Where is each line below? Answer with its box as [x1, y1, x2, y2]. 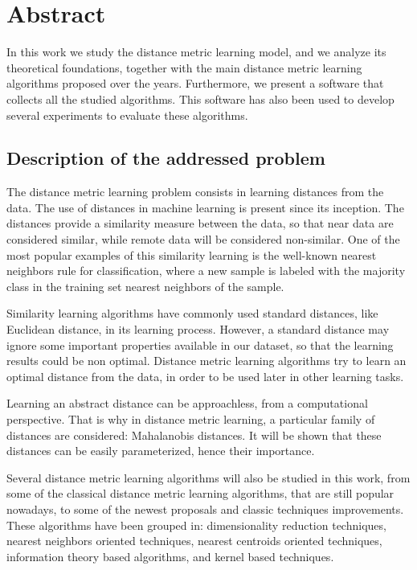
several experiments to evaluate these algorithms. [6, 106, 248, 123]
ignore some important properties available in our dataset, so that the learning [6, 336, 394, 353]
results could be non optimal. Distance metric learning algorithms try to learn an [6, 352, 407, 369]
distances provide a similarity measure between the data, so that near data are [6, 215, 394, 232]
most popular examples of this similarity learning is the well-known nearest [6, 246, 377, 263]
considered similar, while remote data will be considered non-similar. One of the [6, 231, 400, 248]
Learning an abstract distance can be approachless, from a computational [6, 395, 368, 412]
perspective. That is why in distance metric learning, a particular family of [6, 411, 375, 428]
